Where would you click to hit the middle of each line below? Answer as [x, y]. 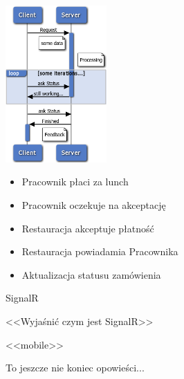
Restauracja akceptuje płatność [88, 228]
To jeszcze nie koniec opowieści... [75, 368]
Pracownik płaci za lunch [75, 182]
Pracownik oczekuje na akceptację [94, 204]
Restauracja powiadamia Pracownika [100, 251]
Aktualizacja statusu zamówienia [91, 274]
